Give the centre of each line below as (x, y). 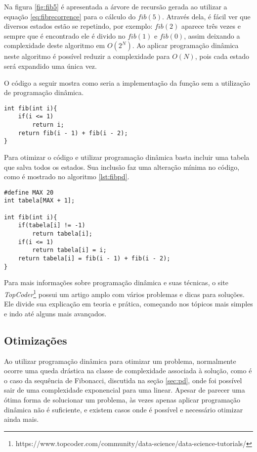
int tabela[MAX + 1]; (40, 201)
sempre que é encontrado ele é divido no (65, 35)
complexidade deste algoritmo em (55, 45)
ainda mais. (21, 419)
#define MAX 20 (29, 192)
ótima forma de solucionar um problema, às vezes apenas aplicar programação (122, 399)
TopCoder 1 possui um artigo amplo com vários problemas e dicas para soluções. (124, 293)
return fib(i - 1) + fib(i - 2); (73, 133)
